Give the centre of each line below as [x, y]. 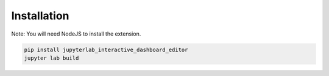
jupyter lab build [51, 58]
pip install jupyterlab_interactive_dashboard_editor [106, 49]
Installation [40, 16]
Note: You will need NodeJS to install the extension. [76, 34]
